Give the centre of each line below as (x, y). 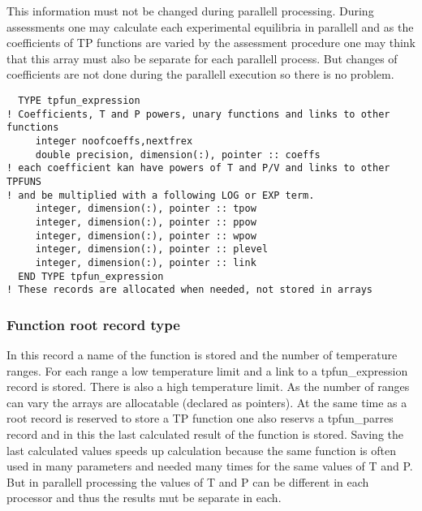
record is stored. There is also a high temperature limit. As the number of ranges (208, 386)
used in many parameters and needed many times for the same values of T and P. (210, 466)
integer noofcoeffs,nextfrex (114, 141)
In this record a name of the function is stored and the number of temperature (202, 355)
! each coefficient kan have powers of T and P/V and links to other (198, 168)
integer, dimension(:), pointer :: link (146, 262)
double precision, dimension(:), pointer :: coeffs (178, 155)
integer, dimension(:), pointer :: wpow (146, 236)
